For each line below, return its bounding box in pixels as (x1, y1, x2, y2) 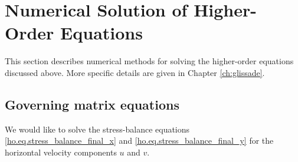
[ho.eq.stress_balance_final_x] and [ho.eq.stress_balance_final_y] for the (5, 134, 274, 147)
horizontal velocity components (5, 146, 117, 158)
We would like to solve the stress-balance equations (5, 123, 190, 135)
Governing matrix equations (5, 95, 179, 113)
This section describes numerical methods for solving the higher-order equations (5, 55, 294, 67)
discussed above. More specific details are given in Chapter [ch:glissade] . (5, 66, 265, 78)
